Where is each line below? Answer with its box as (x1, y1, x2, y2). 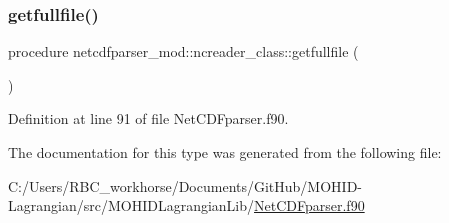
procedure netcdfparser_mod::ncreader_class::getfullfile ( (8, 41, 359, 62)
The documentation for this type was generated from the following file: (8, 142, 442, 162)
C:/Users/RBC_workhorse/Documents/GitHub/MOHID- (8, 175, 363, 196)
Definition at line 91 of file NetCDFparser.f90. (8, 108, 289, 129)
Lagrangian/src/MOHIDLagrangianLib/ (8, 195, 255, 216)
